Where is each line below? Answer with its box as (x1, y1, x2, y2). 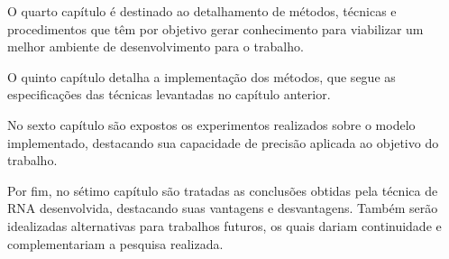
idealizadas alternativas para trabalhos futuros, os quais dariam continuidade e (7, 216, 442, 235)
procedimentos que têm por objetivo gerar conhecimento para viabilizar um (7, 19, 424, 38)
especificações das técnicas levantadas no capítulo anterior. (7, 85, 331, 104)
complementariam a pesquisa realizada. (7, 234, 224, 253)
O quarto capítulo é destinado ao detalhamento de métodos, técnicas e (7, 2, 397, 20)
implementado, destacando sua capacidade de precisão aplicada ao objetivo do (7, 133, 439, 152)
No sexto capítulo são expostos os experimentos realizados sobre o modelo (7, 115, 416, 134)
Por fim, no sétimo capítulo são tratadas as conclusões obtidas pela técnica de (7, 180, 438, 199)
